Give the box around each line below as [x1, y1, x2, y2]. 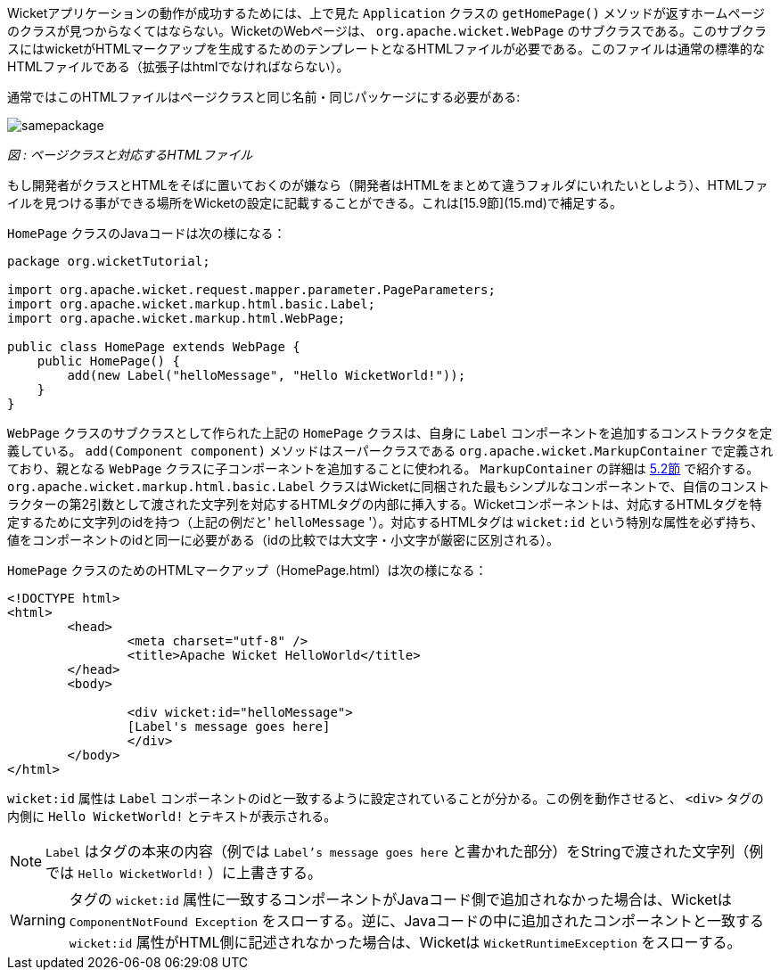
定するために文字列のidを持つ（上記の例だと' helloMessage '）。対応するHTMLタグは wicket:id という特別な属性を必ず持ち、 [7, 514, 764, 530]
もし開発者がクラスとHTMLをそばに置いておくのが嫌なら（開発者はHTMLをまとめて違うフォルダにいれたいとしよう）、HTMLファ [7, 177, 768, 193]
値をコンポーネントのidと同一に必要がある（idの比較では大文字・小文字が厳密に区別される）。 [7, 532, 559, 547]
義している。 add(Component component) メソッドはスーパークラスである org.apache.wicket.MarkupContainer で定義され [7, 443, 774, 458]
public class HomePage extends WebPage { [7, 340, 300, 354]
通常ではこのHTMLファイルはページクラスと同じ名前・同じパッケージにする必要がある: [7, 89, 521, 104]
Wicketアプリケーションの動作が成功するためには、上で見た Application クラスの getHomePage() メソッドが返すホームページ [7, 5, 766, 21]
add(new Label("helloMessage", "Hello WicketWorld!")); [67, 368, 466, 382]
